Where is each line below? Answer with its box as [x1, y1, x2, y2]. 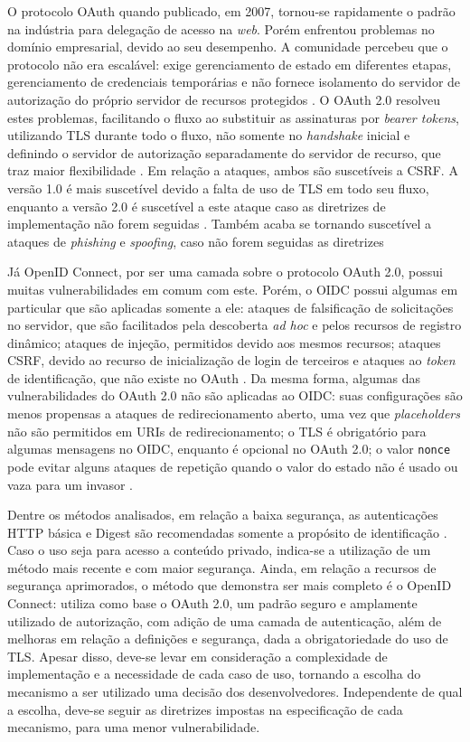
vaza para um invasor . [7, 474, 133, 493]
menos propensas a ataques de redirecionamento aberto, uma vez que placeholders [7, 404, 460, 423]
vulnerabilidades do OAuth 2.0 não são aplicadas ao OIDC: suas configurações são [7, 386, 463, 405]
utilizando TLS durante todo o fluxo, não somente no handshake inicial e [7, 126, 410, 145]
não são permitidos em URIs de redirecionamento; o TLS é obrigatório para [7, 421, 427, 440]
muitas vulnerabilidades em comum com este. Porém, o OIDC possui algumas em [7, 279, 458, 298]
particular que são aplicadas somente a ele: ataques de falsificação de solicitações [7, 297, 454, 316]
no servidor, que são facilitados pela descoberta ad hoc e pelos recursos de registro [7, 315, 462, 334]
